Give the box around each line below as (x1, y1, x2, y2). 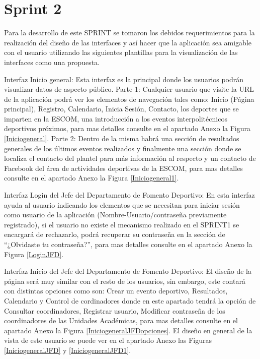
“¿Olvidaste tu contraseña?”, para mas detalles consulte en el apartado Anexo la (4, 239, 252, 249)
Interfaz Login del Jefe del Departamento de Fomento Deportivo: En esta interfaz (4, 190, 255, 200)
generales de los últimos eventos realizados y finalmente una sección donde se (4, 143, 241, 153)
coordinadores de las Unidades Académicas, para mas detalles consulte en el (4, 315, 238, 326)
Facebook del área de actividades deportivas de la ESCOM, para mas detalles (4, 162, 243, 173)
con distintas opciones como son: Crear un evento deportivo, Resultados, (4, 285, 228, 296)
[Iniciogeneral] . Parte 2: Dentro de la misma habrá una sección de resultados (4, 133, 239, 144)
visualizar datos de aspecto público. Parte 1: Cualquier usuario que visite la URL (4, 84, 254, 94)
